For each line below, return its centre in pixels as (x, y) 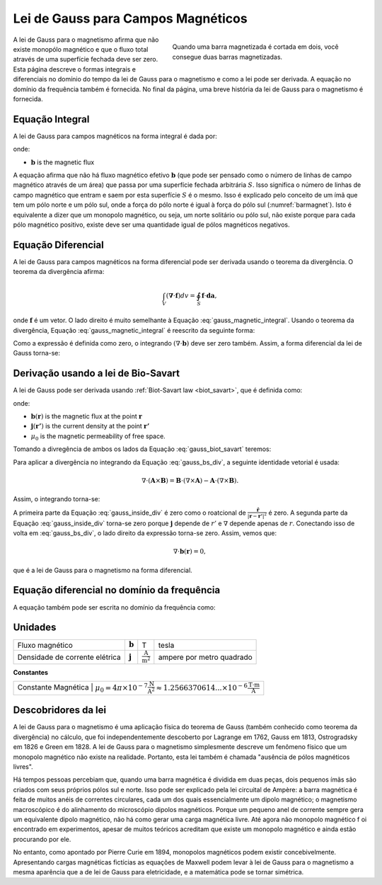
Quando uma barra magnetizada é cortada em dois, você (255, 47)
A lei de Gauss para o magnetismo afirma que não (86, 40)
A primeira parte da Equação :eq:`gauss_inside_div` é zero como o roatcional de (130, 513)
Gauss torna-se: (36, 353)
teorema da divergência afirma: (59, 272)
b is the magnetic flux (63, 162)
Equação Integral (51, 119)
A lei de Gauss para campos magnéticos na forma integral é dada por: (115, 136)
